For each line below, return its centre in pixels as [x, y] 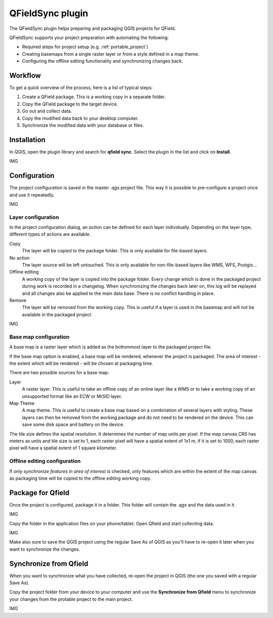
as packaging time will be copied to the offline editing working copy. [80, 478]
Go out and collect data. [47, 111]
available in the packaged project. [57, 315]
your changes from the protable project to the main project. [71, 599]
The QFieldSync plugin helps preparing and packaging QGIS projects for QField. [93, 28]
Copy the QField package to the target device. [70, 104]
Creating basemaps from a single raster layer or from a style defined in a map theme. [111, 54]
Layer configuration [34, 217]
